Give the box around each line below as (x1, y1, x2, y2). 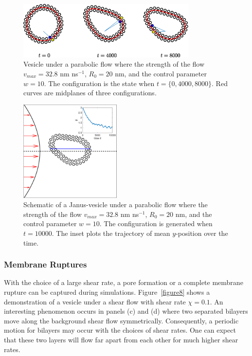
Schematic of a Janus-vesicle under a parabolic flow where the (23, 199, 208, 210)
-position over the (176, 228, 228, 238)
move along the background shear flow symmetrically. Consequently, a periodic (4, 315, 239, 325)
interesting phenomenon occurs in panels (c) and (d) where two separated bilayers (4, 306, 248, 316)
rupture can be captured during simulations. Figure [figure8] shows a (4, 287, 210, 297)
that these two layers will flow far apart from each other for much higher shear (4, 335, 238, 345)
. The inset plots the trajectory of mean (52, 228, 170, 238)
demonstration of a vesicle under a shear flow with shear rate (4, 296, 186, 306)
